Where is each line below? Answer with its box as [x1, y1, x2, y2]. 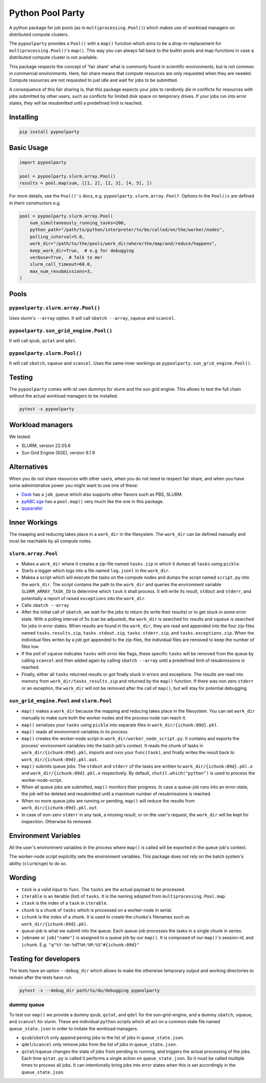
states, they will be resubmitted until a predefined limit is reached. [9, 100, 143, 106]
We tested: [9, 434, 32, 440]
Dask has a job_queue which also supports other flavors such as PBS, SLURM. [21, 491, 183, 497]
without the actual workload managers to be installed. [9, 393, 118, 399]
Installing [9, 113, 39, 121]
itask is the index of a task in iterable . [21, 900, 108, 906]
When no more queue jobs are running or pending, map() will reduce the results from [21, 798, 195, 803]
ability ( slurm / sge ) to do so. [9, 860, 67, 866]
